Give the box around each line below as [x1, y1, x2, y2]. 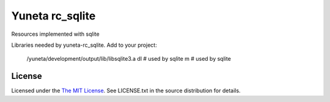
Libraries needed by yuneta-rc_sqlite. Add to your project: [11, 41, 157, 49]
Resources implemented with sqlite [11, 30, 100, 38]
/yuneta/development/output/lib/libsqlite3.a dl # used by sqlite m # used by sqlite [26, 55, 232, 63]
